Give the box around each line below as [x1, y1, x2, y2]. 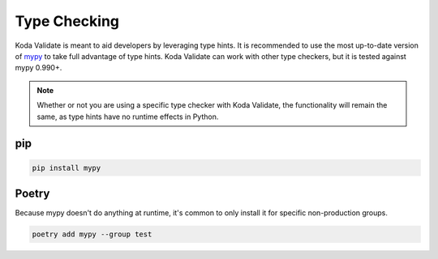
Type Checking [15, 12, 120, 30]
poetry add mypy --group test [32, 229, 152, 239]
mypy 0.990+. [15, 63, 62, 73]
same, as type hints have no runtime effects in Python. [36, 112, 219, 121]
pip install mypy [32, 163, 101, 172]
